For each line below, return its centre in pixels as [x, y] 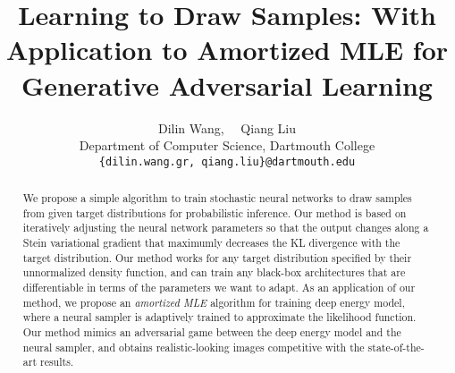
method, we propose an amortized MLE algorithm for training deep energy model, [214, 302]
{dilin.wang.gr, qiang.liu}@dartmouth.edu [227, 161]
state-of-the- [396, 347]
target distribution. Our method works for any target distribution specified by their [217, 257]
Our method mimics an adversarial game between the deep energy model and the [212, 332]
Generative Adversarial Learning [227, 85]
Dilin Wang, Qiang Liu [227, 127]
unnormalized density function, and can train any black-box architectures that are [214, 272]
